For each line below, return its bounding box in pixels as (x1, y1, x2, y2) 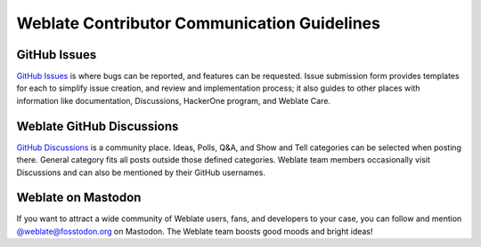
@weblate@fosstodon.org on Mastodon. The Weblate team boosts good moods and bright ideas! (16, 226, 373, 236)
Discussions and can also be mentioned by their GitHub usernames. (16, 167, 266, 178)
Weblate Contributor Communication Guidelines (16, 13, 380, 33)
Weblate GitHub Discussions (16, 118, 179, 133)
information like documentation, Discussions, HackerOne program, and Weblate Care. (16, 95, 331, 106)
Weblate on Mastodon (16, 190, 142, 205)
